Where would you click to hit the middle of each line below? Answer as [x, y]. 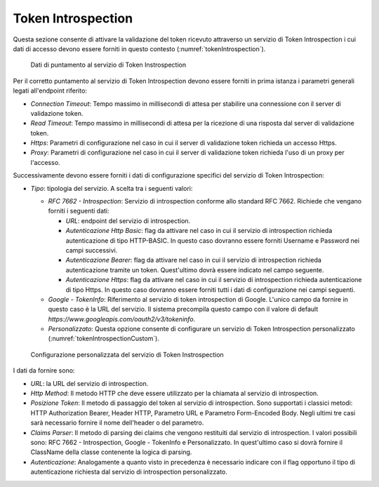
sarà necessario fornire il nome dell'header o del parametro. [117, 423]
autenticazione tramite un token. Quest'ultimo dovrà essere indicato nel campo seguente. [195, 269]
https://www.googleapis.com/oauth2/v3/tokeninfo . [122, 319]
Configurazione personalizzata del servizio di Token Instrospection [127, 354]
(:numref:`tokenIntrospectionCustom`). [104, 339]
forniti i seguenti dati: [79, 211]
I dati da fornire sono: [44, 371]
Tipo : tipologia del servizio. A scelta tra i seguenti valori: [112, 188]
